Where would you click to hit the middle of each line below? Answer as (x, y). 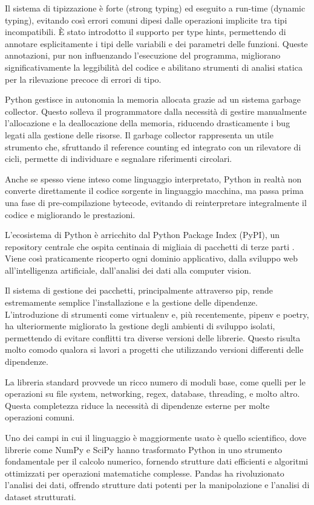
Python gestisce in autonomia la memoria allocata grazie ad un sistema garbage (153, 99)
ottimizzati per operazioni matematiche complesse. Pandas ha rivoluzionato (145, 473)
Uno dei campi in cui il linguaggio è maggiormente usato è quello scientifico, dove (156, 437)
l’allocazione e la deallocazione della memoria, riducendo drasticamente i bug (148, 123)
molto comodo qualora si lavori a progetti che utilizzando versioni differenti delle (154, 349)
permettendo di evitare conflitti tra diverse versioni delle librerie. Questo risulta (153, 337)
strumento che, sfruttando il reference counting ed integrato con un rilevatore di (153, 146)
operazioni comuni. (40, 417)
